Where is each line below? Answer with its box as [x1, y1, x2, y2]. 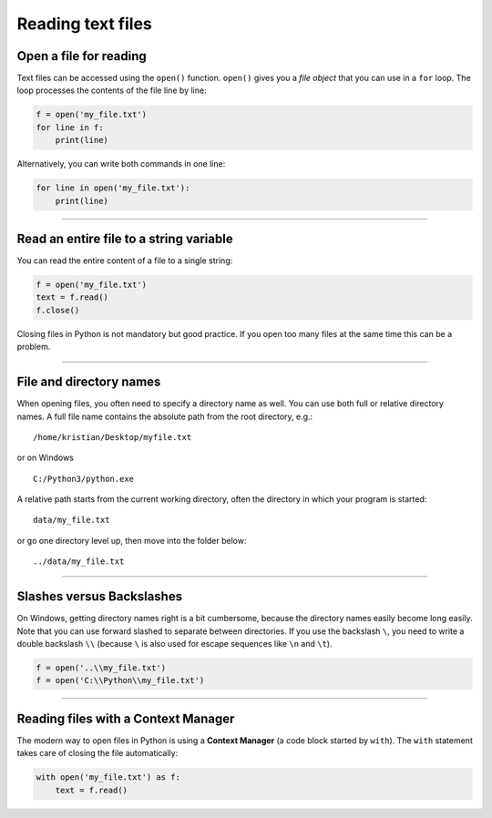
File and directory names [16, 374, 161, 390]
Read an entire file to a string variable [16, 230, 233, 246]
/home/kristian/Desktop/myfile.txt [33, 432, 192, 442]
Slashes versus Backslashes [16, 588, 182, 605]
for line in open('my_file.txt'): [36, 183, 190, 193]
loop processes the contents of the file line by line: [16, 85, 207, 96]
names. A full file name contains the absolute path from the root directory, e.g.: [16, 411, 313, 422]
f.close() [36, 305, 80, 315]
